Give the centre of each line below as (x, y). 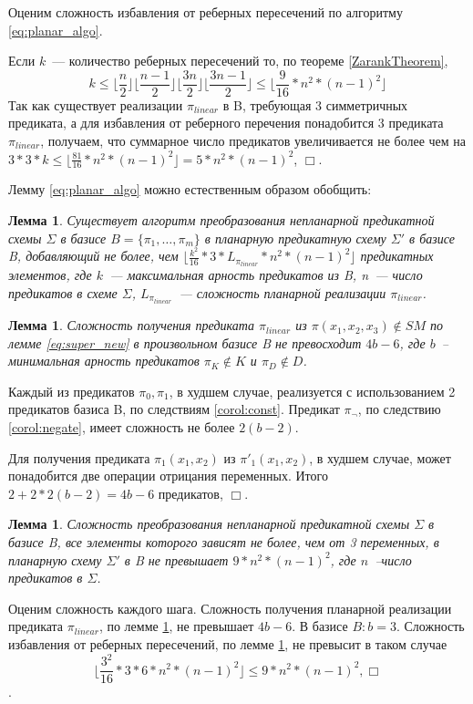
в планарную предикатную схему (295, 238)
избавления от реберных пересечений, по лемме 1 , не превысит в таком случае (228, 644)
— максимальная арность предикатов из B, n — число (266, 275)
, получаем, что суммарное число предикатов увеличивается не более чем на (253, 141)
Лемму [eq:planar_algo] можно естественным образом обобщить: (190, 189)
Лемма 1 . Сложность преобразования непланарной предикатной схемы (209, 524)
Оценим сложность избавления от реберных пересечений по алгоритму (206, 12)
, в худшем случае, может (380, 457)
